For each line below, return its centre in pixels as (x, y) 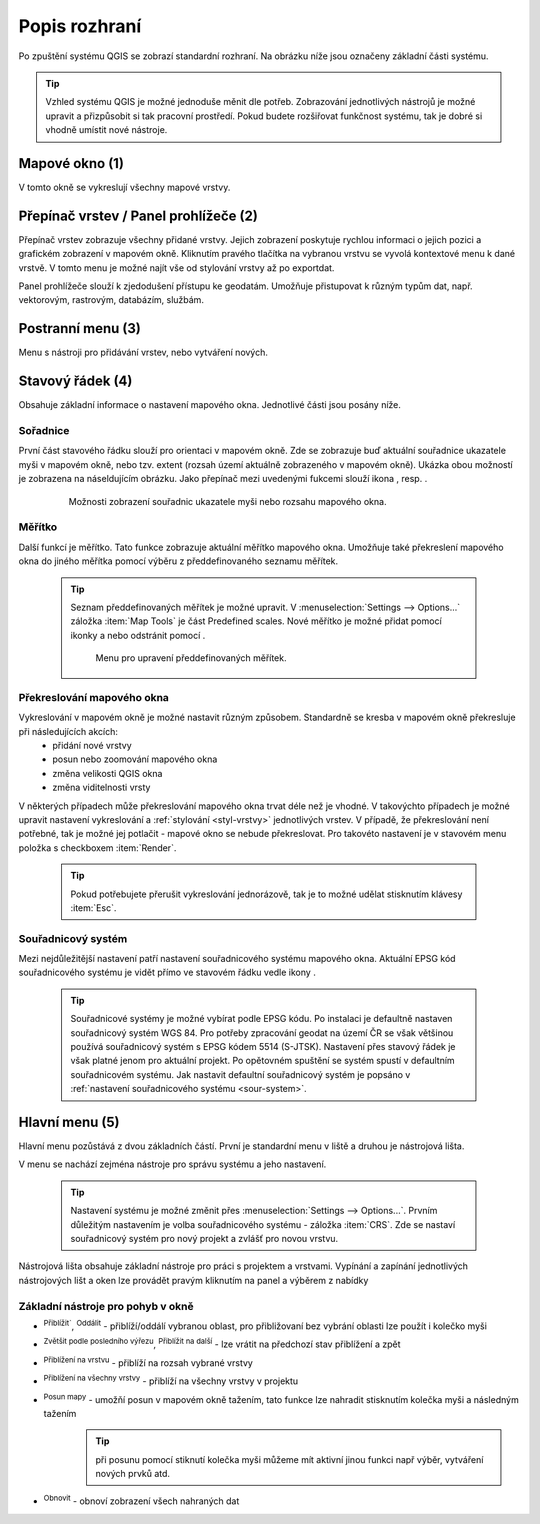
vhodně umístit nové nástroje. (106, 130)
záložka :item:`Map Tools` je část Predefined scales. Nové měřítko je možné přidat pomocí (256, 621)
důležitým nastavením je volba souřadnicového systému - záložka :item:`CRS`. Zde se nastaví (263, 1224)
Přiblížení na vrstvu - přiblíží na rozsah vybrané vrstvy (148, 1362)
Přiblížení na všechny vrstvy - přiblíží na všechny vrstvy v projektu (171, 1380)
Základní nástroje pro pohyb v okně (106, 1306)
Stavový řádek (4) (75, 381)
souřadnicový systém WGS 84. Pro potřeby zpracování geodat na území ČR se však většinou (262, 1032)
